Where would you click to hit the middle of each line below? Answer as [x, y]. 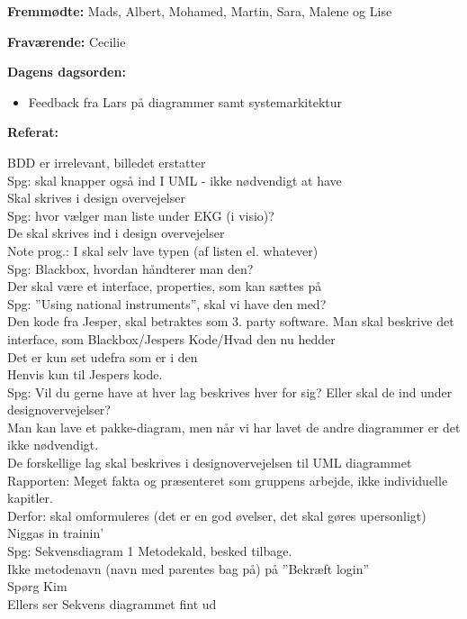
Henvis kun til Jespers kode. [85, 374]
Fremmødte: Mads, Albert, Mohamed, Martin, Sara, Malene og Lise [200, 11]
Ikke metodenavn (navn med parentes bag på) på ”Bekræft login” [189, 568]
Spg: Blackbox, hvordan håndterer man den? [130, 268]
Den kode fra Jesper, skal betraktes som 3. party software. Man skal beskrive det [231, 321]
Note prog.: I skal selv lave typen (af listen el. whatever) [163, 250]
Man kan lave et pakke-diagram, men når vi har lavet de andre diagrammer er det [234, 427]
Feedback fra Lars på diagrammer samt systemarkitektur [185, 101]
